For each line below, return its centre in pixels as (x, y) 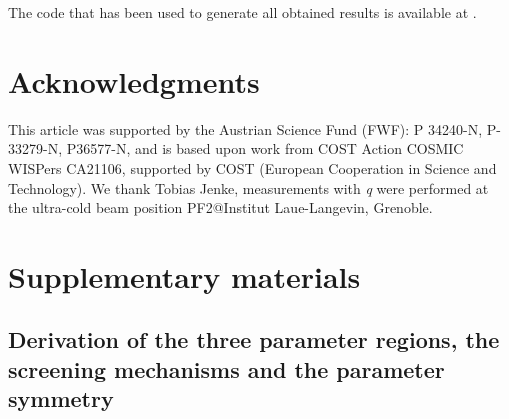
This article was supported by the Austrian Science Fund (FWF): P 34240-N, (245, 128)
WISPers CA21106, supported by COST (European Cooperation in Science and (252, 167)
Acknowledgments (134, 80)
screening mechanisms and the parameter (226, 368)
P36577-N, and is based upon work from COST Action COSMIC (265, 148)
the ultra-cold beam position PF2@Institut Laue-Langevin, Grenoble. (220, 207)
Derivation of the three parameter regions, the (254, 339)
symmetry (61, 398)
